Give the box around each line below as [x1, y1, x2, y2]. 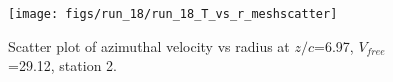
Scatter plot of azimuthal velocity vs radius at [8, 35, 290, 56]
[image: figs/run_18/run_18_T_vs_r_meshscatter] [8, 7, 338, 21]
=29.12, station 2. [8, 55, 117, 76]
